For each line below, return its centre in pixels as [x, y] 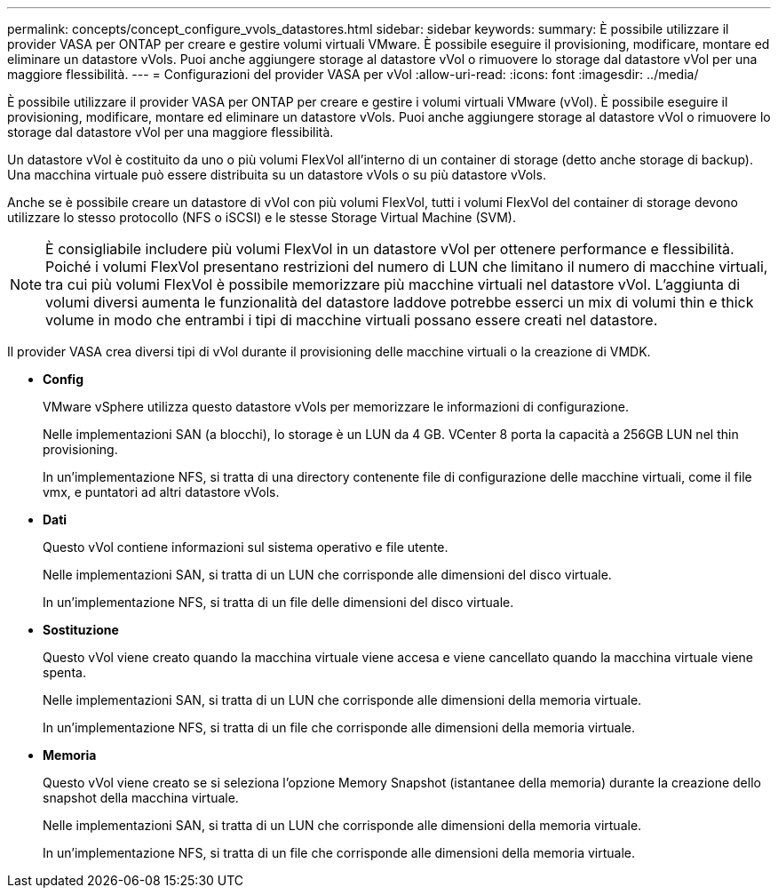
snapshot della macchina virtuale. [141, 798]
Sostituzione [81, 630]
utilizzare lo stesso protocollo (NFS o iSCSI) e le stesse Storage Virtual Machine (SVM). [262, 217]
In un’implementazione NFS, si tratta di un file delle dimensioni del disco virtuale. [278, 602]
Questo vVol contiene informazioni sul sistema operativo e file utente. [246, 547]
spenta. [64, 672]
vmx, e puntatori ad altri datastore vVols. [161, 492]
